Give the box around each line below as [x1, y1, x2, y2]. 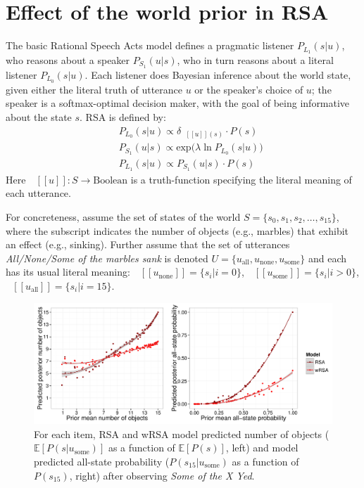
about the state [6, 109, 72, 124]
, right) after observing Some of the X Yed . [69, 468, 255, 482]
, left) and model [225, 440, 299, 455]
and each [308, 250, 347, 265]
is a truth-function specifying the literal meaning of [130, 172, 352, 186]
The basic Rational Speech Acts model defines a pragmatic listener [6, 38, 294, 53]
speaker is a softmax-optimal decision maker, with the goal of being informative [6, 96, 350, 110]
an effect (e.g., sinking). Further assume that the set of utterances [6, 237, 290, 252]
